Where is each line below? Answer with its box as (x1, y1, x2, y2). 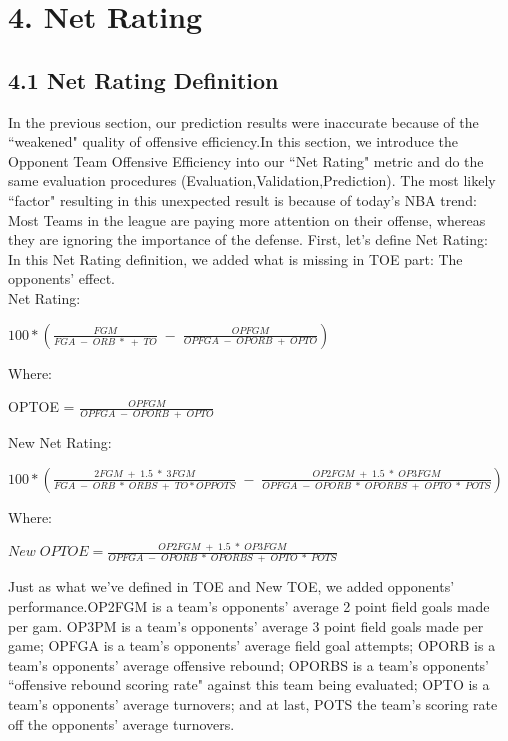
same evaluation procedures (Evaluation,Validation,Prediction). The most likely (8, 170, 496, 191)
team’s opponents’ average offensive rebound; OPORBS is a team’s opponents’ (8, 654, 489, 675)
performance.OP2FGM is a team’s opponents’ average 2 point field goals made (8, 596, 490, 617)
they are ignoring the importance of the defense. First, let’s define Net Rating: (8, 229, 488, 250)
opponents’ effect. (8, 268, 116, 289)
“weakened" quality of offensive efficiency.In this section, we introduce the (8, 131, 458, 152)
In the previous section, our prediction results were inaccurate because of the (8, 111, 479, 132)
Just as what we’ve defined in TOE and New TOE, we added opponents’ (8, 576, 455, 597)
